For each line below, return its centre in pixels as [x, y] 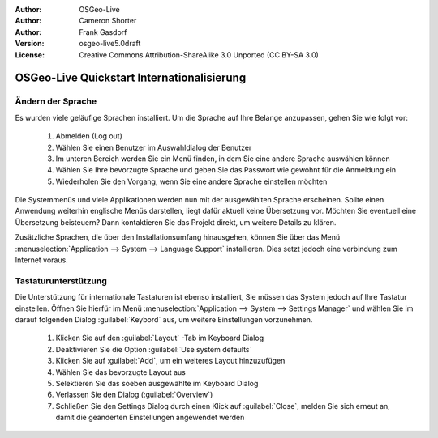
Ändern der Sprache [56, 101]
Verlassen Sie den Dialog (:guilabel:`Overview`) [134, 395]
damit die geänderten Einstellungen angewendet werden [150, 418]
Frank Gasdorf [103, 32]
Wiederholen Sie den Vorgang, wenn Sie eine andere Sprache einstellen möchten [191, 181]
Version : [30, 44]
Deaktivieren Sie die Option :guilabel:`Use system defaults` [154, 349]
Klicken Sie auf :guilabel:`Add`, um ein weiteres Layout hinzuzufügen [170, 361]
